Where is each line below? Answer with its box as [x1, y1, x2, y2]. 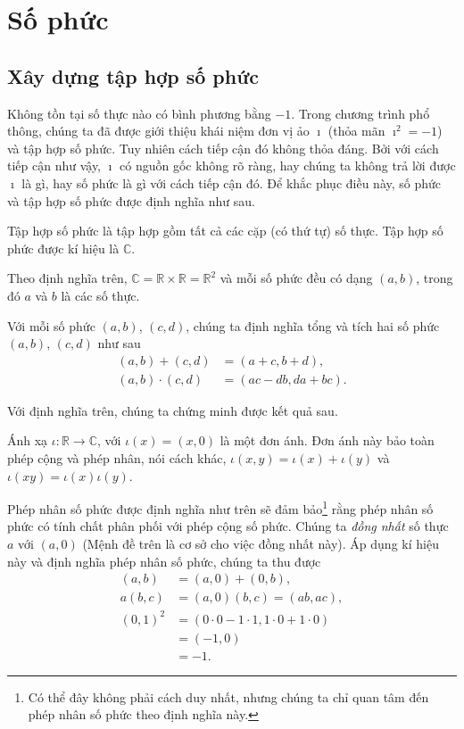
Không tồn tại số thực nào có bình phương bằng [7, 104, 271, 122]
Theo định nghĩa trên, [7, 269, 128, 287]
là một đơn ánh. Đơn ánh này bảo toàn [220, 431, 435, 450]
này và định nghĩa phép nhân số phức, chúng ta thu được [7, 551, 321, 570]
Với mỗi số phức [7, 316, 95, 335]
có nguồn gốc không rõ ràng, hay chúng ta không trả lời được [120, 156, 456, 175]
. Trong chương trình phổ [291, 104, 430, 122]
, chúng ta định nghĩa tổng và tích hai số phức [186, 316, 440, 335]
